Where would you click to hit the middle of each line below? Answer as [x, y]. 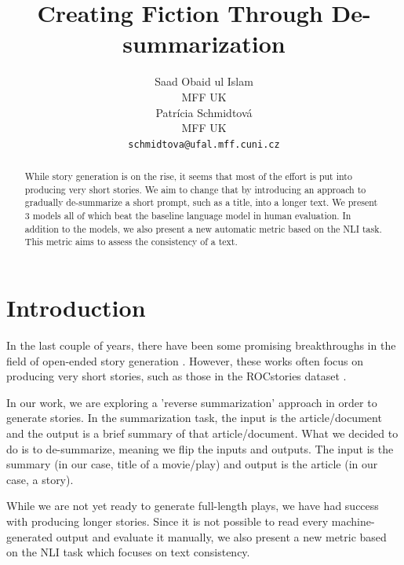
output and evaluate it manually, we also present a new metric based [221, 536]
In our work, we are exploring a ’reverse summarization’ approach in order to [192, 402]
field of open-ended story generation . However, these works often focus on [185, 360]
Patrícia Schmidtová [204, 112]
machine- [353, 521]
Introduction [76, 308]
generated [30, 536]
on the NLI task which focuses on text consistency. [128, 552]
